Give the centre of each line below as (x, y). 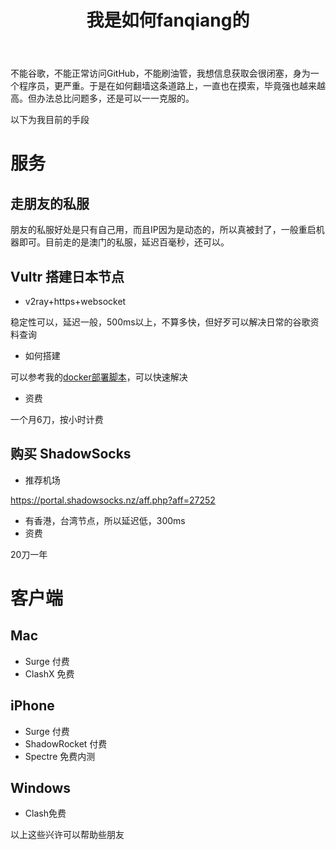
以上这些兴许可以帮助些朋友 (67, 835)
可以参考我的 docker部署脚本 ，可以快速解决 (99, 377)
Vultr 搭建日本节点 (67, 276)
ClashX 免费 (49, 673)
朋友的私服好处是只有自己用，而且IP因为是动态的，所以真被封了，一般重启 (163, 230)
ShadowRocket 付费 (66, 743)
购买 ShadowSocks (71, 454)
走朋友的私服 (50, 203)
